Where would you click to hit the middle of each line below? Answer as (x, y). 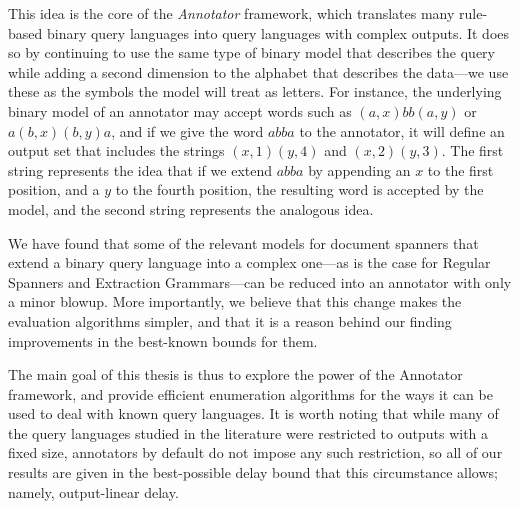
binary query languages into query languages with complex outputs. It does (278, 32)
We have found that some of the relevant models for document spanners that (243, 242)
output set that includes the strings (116, 150)
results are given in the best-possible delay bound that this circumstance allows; (253, 472)
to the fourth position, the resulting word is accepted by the (299, 189)
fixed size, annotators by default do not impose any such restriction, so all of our (255, 452)
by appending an (359, 169)
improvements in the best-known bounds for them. (163, 340)
